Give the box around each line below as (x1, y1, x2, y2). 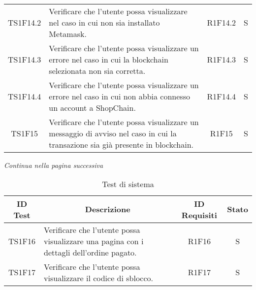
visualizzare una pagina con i (44, 235, 144, 247)
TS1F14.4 (8, 91, 41, 102)
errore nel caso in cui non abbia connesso (49, 91, 190, 102)
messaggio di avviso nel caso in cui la (49, 128, 177, 139)
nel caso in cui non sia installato (49, 17, 160, 28)
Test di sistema (102, 178, 154, 190)
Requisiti (181, 209, 217, 221)
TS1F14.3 (8, 54, 41, 65)
